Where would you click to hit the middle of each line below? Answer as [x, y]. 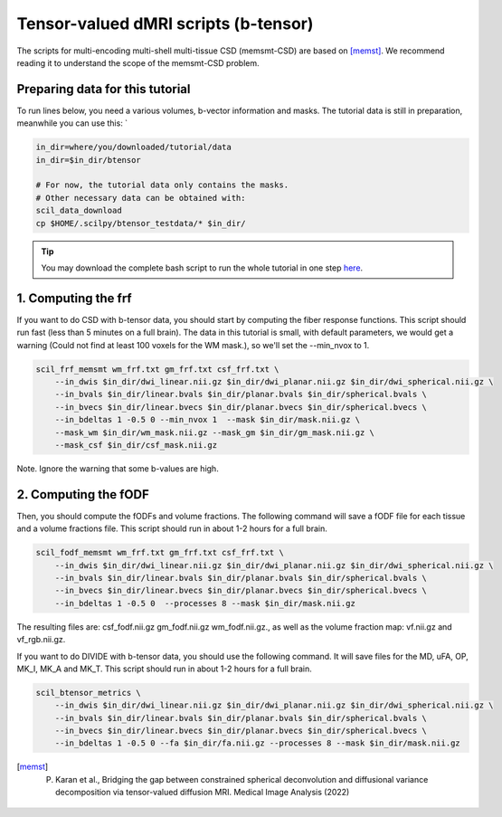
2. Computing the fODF [83, 494]
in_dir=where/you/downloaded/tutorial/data [134, 147]
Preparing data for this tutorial [104, 89]
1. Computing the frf [74, 298]
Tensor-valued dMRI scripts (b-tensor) [165, 24]
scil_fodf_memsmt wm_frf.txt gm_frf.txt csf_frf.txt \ [160, 553]
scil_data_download [79, 211]
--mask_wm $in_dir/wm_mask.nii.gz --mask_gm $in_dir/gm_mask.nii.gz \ [215, 432]
